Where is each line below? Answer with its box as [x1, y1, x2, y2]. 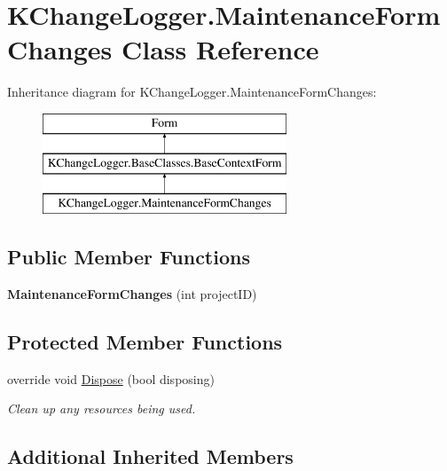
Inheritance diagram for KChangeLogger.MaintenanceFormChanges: [7, 82, 377, 101]
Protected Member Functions [7, 328, 283, 356]
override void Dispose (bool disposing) [7, 369, 215, 388]
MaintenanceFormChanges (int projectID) [7, 285, 257, 303]
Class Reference [121, 31, 319, 67]
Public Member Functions [7, 243, 250, 271]
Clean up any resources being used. [7, 399, 196, 418]
